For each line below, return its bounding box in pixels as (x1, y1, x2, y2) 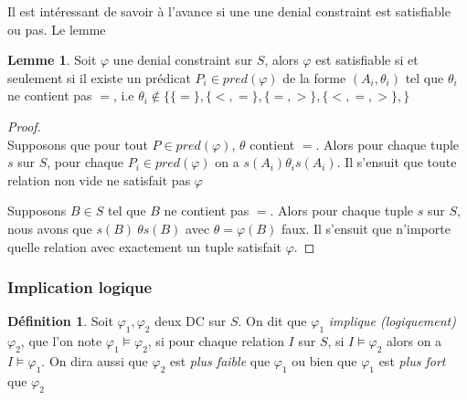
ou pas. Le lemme (7, 19, 106, 38)
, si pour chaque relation (147, 332, 284, 351)
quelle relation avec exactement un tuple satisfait (7, 237, 282, 256)
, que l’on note (20, 332, 102, 351)
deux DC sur (154, 311, 227, 331)
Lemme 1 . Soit (7, 50, 97, 69)
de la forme (282, 68, 346, 87)
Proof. (7, 116, 41, 135)
